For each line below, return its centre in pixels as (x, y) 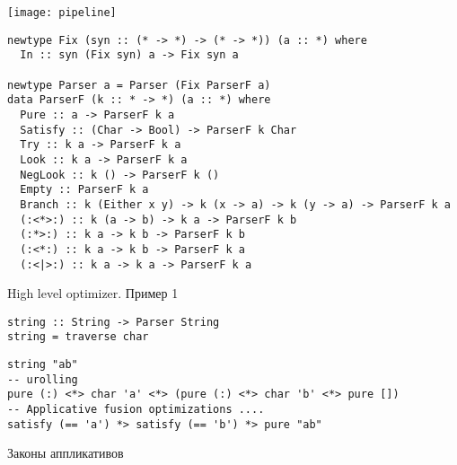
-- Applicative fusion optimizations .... (136, 410)
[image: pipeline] (62, 13)
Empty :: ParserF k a (84, 190)
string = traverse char (78, 337)
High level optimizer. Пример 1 (93, 293)
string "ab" (43, 365)
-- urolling (43, 379)
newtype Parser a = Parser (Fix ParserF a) (139, 85)
